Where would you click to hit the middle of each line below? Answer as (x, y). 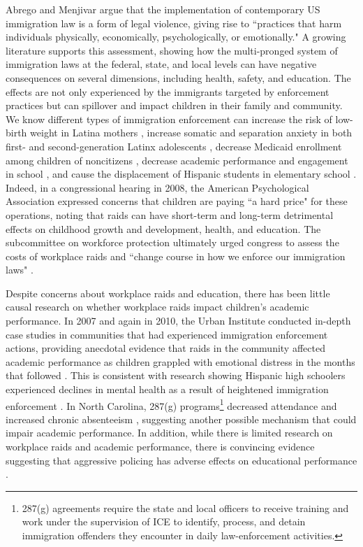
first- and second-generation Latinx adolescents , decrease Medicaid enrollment (174, 146)
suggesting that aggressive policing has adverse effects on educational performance (181, 460)
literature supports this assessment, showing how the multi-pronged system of (172, 50)
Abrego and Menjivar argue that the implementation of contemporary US (163, 9)
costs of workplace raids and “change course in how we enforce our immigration (176, 256)
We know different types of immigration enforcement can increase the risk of (169, 119)
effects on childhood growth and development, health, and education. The (163, 228)
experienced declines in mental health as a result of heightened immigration (167, 389)
